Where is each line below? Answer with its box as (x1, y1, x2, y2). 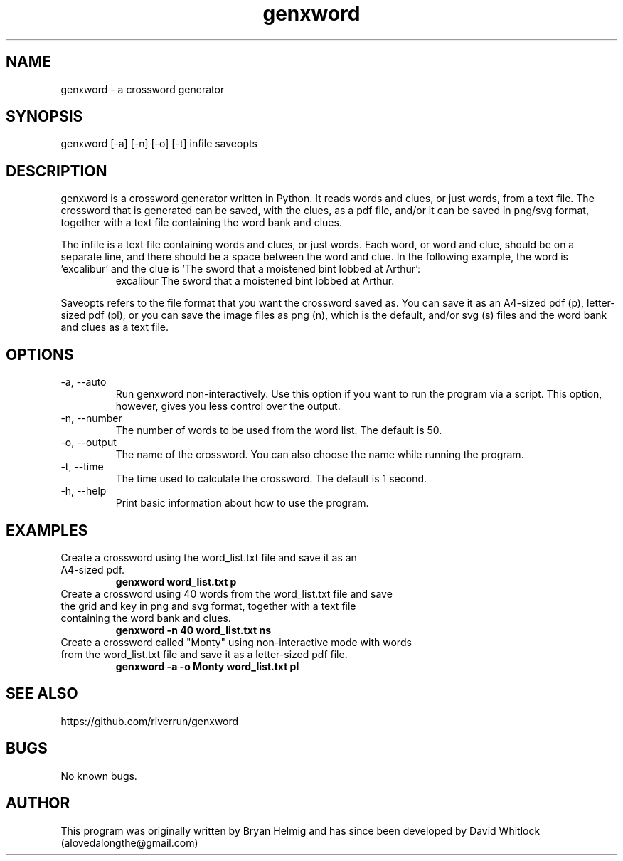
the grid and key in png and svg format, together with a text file (60, 599, 356, 612)
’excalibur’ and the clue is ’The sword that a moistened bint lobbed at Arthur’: (60, 263, 421, 275)
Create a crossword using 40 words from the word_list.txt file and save (60, 587, 393, 600)
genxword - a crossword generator (60, 83, 225, 95)
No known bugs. (60, 769, 137, 782)
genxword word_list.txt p (115, 575, 237, 588)
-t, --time (60, 460, 104, 473)
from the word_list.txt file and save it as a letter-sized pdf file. (60, 648, 348, 660)
